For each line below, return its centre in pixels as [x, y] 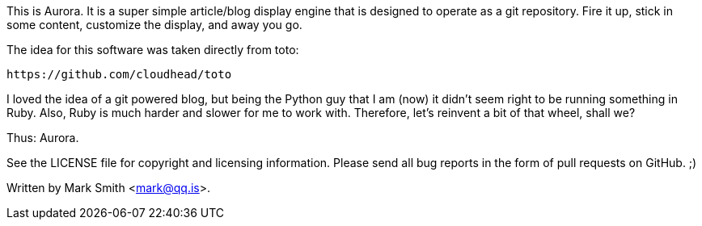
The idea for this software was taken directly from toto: [153, 50]
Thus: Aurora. [43, 138]
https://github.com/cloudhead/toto [119, 74]
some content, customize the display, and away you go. [154, 25]
